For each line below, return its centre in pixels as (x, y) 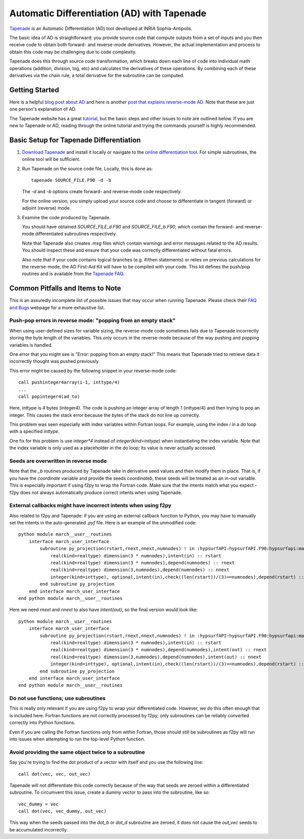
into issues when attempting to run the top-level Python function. (77, 739)
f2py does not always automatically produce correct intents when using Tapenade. (96, 492)
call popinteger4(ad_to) (49, 396)
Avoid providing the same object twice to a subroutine (77, 752)
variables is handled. (31, 345)
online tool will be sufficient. (51, 159)
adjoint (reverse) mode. (46, 208)
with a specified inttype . (34, 431)
